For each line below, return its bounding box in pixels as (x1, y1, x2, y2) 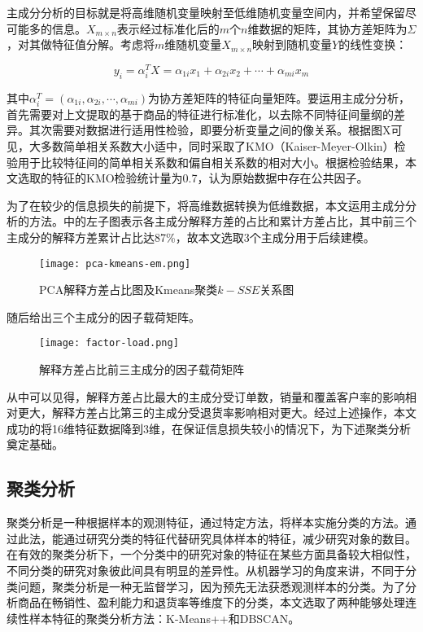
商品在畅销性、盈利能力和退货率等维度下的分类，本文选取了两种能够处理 (17, 594, 405, 611)
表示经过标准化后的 (116, 20, 220, 37)
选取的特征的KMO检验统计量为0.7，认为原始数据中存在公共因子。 (17, 169, 368, 187)
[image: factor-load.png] (39, 337, 179, 349)
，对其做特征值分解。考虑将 (7, 36, 155, 53)
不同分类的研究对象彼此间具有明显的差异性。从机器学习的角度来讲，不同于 (7, 562, 405, 579)
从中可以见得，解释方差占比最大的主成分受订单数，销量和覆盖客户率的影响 (7, 388, 405, 405)
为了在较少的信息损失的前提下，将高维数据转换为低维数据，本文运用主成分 (7, 196, 405, 213)
